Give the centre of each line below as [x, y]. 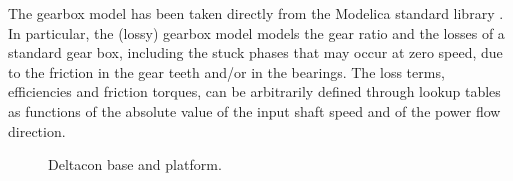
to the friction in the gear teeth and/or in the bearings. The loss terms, [226, 71]
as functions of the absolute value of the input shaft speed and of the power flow [254, 110]
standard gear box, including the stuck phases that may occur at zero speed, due [255, 52]
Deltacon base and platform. [135, 164]
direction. [37, 130]
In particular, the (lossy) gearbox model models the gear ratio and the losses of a [256, 32]
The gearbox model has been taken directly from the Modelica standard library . [256, 13]
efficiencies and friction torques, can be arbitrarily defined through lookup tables [254, 91]
